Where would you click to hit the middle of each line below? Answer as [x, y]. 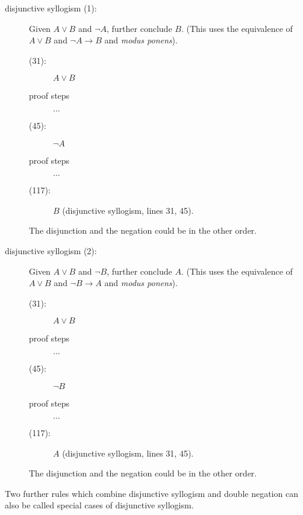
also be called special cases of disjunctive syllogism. [99, 505]
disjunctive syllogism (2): [51, 250]
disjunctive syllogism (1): [51, 8]
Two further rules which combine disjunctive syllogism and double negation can [151, 493]
